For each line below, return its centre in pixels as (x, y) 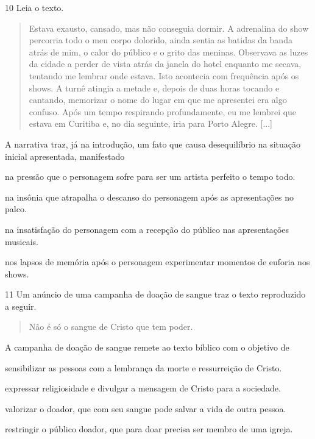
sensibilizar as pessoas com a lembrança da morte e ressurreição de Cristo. (143, 367)
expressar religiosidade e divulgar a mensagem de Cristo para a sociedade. (143, 388)
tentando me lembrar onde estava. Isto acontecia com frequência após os (164, 75)
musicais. (22, 241)
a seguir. (21, 306)
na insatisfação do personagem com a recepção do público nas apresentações (147, 229)
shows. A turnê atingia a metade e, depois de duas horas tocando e (154, 87)
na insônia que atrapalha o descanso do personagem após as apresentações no (149, 197)
